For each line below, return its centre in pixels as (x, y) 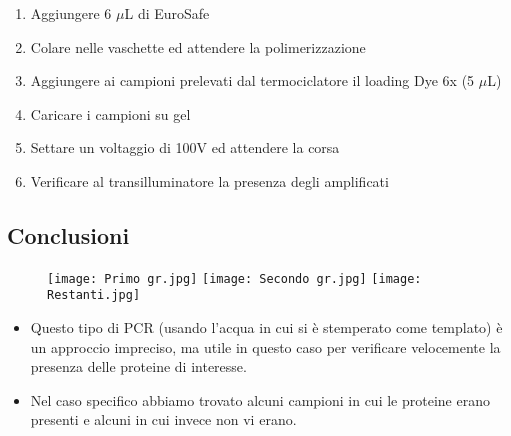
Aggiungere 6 (71, 13)
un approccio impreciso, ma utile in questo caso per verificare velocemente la (265, 346)
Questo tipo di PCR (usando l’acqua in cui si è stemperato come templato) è (266, 327)
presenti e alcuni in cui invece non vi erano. (163, 419)
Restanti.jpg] (94, 295)
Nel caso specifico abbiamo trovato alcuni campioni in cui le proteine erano (260, 399)
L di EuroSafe (167, 13)
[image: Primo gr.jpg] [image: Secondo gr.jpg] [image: (234, 278)
